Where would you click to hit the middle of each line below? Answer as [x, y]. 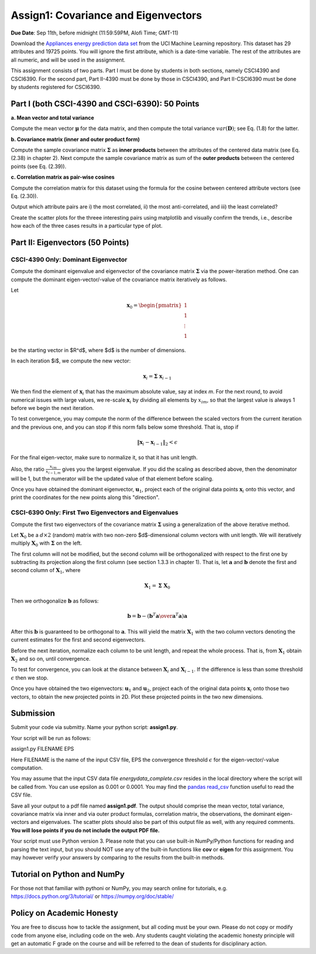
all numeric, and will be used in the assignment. [68, 60]
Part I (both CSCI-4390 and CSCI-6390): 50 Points [105, 103]
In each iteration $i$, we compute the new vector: [71, 361]
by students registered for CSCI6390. [56, 87]
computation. [27, 768]
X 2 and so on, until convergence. [51, 659]
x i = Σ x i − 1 [157, 377]
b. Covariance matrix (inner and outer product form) [75, 139]
